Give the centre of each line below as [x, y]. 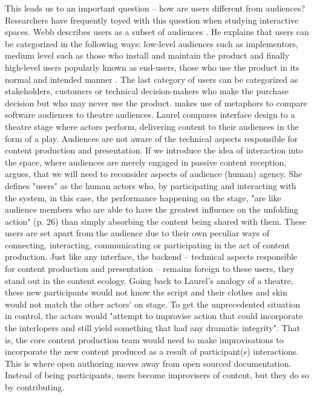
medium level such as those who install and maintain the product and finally [147, 55]
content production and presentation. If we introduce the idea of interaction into [154, 150]
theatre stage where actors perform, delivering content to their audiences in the [152, 126]
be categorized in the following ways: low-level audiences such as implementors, [152, 43]
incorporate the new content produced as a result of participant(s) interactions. [152, 351]
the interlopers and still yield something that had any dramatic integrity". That [152, 328]
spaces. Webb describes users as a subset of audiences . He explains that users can [157, 32]
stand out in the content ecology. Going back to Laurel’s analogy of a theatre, [149, 280]
